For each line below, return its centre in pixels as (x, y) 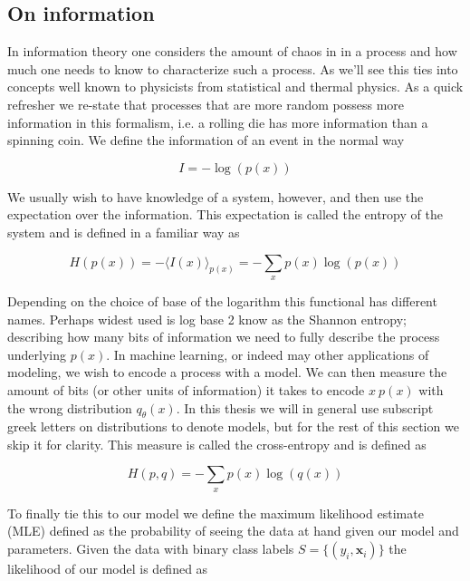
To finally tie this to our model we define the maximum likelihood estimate (216, 513)
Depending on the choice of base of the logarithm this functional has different (222, 300)
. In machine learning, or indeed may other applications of (268, 354)
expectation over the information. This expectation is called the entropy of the (225, 214)
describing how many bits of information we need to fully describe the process (224, 337)
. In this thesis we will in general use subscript (305, 407)
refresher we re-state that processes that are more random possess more (206, 104)
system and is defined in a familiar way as (124, 232)
